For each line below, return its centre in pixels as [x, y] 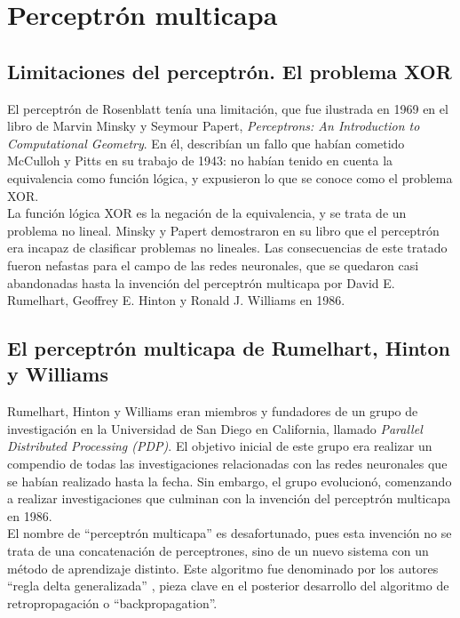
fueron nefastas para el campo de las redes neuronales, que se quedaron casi [213, 265]
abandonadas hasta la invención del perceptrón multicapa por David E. [201, 282]
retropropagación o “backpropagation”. [112, 602]
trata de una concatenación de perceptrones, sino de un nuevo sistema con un [218, 551]
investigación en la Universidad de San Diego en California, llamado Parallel [215, 428]
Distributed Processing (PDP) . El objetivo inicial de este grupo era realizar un [220, 446]
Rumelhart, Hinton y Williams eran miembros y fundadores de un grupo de [213, 411]
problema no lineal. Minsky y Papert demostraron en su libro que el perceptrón [223, 230]
